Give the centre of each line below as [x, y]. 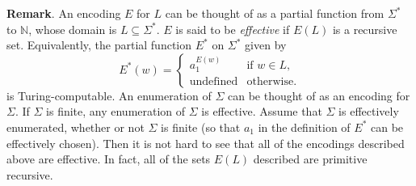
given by [266, 45]
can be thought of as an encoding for [319, 95]
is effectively [369, 111]
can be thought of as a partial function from [275, 13]
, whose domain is [73, 29]
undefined [214, 82]
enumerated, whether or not [76, 127]
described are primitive [310, 159]
